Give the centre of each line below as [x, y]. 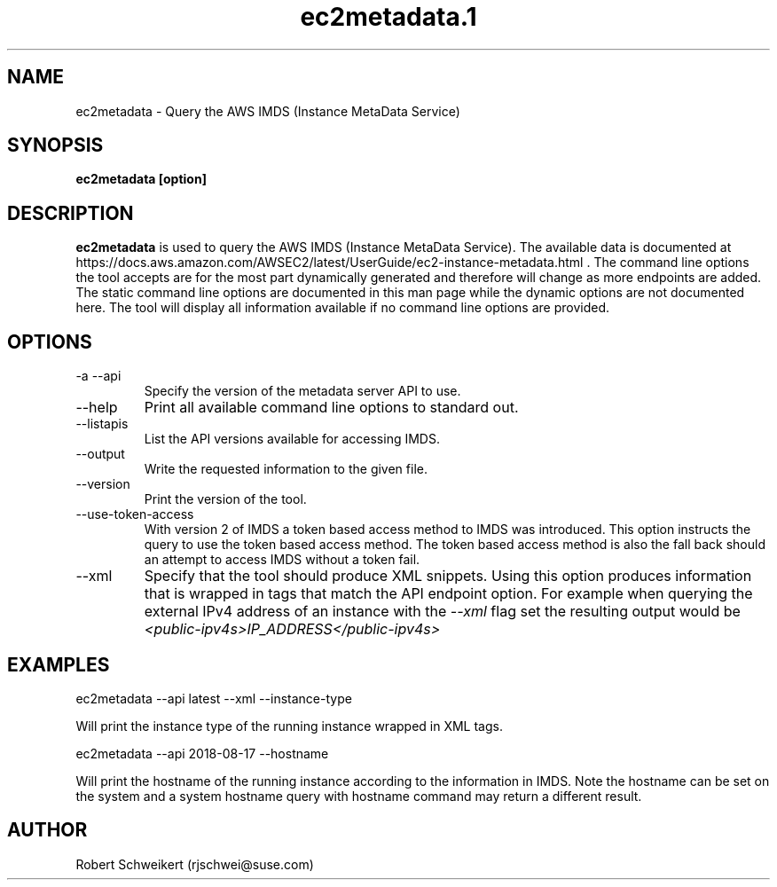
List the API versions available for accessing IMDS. [292, 439]
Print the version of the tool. [225, 499]
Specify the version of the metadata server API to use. [302, 391]
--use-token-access [135, 514]
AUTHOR [47, 830]
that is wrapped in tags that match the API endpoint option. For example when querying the [448, 594]
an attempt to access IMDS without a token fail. [282, 560]
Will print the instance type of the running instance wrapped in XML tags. [289, 726]
